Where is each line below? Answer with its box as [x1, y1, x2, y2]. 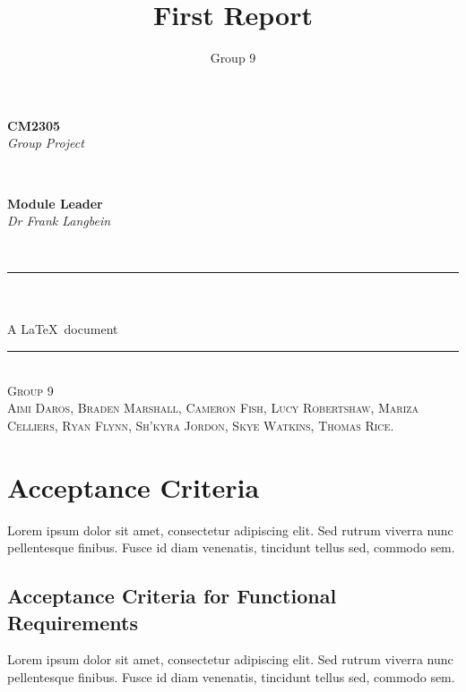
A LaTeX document [7, 320, 118, 338]
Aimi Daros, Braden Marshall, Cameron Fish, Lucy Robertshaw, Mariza [7, 398, 419, 417]
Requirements [7, 608, 138, 636]
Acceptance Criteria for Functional [7, 582, 337, 610]
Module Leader [7, 193, 103, 212]
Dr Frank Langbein [7, 211, 111, 230]
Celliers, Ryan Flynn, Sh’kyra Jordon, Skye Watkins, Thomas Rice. [7, 415, 394, 434]
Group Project [7, 133, 84, 152]
